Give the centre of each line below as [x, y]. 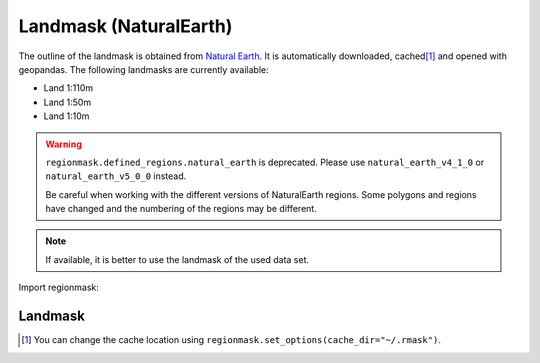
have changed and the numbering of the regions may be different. [181, 209]
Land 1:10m [66, 116]
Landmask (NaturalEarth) [125, 26]
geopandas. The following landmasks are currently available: [143, 69]
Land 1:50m [67, 102]
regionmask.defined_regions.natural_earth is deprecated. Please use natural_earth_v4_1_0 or [265, 162]
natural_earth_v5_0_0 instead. [116, 176]
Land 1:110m [68, 88]
